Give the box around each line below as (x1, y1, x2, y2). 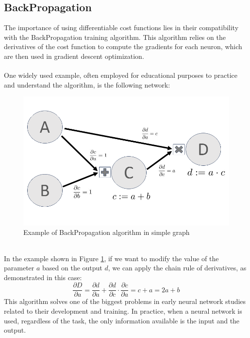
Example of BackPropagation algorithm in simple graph (23, 227, 190, 237)
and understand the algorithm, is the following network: (4, 79, 170, 89)
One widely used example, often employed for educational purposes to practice (4, 70, 238, 80)
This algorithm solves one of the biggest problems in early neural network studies (4, 296, 246, 306)
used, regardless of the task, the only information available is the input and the (4, 315, 240, 325)
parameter (4, 263, 34, 273)
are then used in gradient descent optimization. (4, 51, 144, 61)
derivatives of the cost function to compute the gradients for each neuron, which (4, 41, 242, 52)
